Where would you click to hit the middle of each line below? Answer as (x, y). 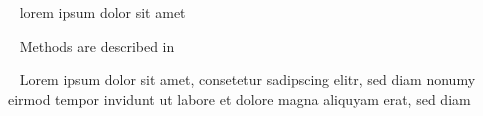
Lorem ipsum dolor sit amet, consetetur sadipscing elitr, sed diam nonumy (247, 79)
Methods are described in (97, 45)
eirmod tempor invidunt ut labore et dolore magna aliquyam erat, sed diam (239, 98)
